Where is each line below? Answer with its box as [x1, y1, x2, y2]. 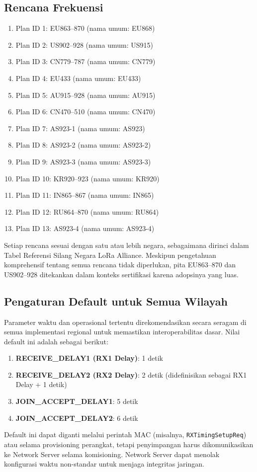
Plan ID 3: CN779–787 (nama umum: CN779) [15, 56, 156, 67]
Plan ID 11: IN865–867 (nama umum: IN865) [15, 190, 154, 200]
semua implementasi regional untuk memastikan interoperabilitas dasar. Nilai [4, 326, 240, 337]
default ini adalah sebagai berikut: [4, 336, 108, 346]
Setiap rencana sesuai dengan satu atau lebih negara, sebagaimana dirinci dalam [4, 239, 249, 250]
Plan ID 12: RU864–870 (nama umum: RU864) [15, 206, 159, 217]
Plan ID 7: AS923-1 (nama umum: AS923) [15, 123, 145, 133]
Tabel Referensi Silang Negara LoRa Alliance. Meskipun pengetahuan [4, 249, 216, 260]
